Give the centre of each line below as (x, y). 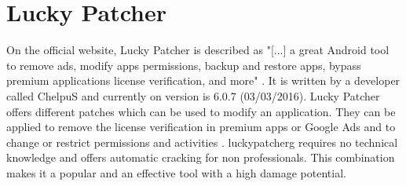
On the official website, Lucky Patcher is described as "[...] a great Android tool (198, 50)
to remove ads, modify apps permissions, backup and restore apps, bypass (184, 65)
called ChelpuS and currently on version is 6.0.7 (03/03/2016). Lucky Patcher (193, 95)
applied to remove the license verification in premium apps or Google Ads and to (201, 127)
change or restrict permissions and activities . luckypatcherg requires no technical (202, 142)
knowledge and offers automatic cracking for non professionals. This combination (201, 157)
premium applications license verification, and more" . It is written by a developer (203, 80)
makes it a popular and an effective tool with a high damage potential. (176, 172)
